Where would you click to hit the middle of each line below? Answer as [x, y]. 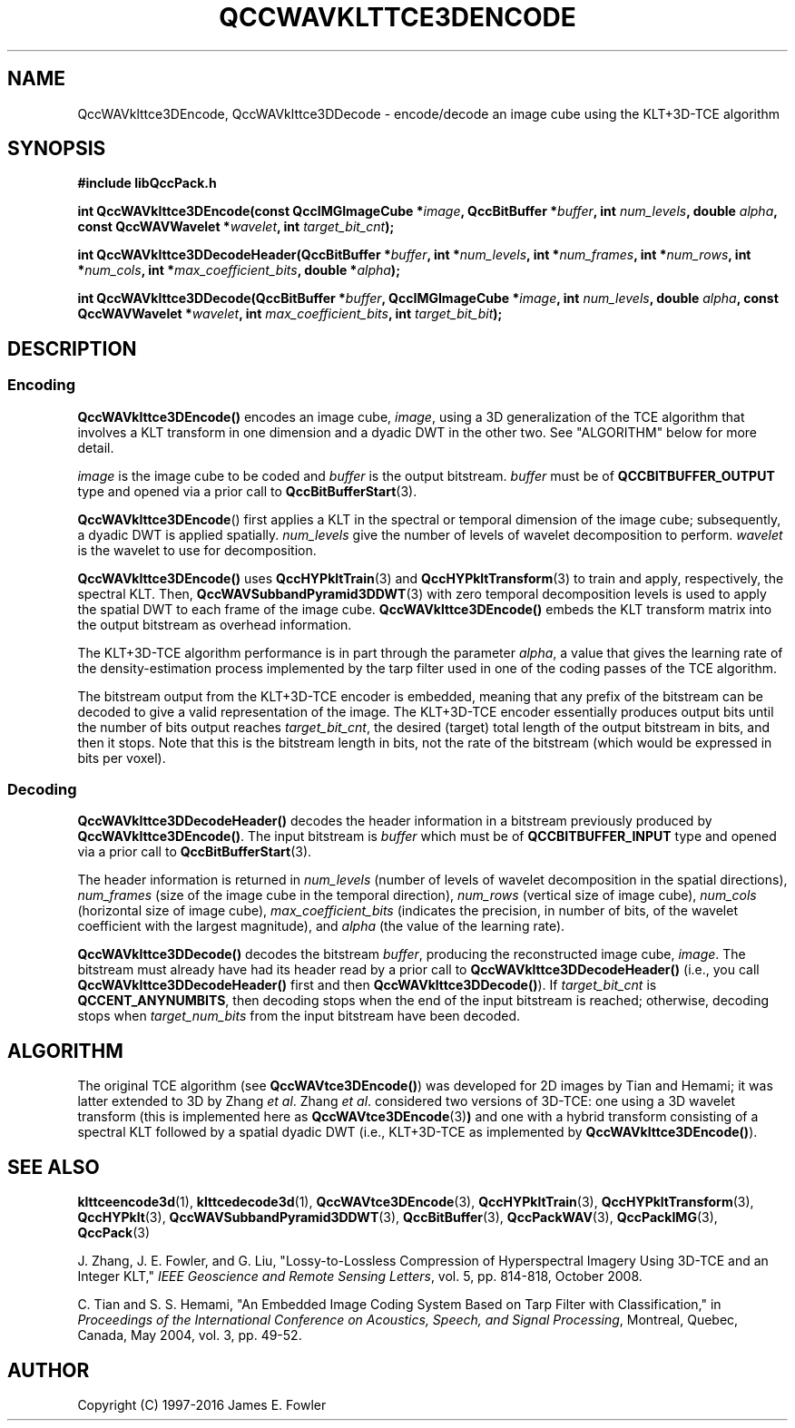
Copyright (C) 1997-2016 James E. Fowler [202, 1404]
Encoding [42, 385]
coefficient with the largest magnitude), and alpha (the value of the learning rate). [321, 926]
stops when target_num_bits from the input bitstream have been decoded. [299, 1016]
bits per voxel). [122, 758]
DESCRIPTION [72, 348]
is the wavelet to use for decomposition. [197, 550]
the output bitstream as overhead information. [215, 624]
